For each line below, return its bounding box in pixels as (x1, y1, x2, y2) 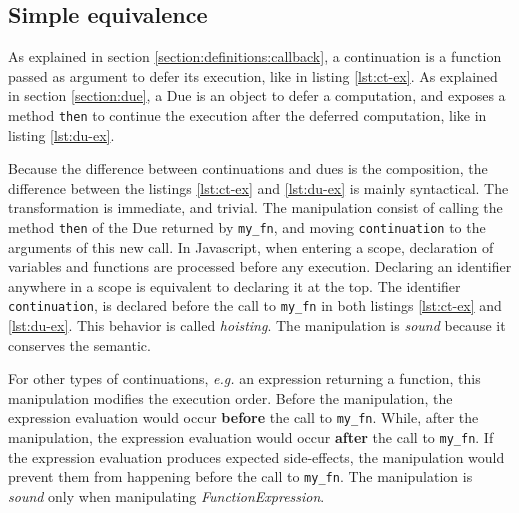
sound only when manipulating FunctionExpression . (8, 486, 325, 507)
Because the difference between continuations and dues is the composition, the (8, 158, 488, 179)
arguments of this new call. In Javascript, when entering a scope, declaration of (8, 236, 494, 257)
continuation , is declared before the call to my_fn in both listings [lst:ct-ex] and (8, 295, 502, 316)
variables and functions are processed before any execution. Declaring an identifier (8, 256, 512, 277)
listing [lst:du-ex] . (8, 124, 115, 145)
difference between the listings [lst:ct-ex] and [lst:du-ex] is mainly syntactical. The (8, 177, 509, 198)
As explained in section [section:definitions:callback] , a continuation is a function (8, 46, 502, 67)
